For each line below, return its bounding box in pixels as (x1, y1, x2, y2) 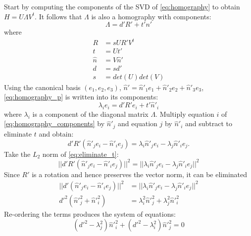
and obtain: (39, 128, 74, 139)
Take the (4, 148, 31, 159)
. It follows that (35, 11, 82, 21)
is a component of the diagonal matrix (32, 108, 149, 119)
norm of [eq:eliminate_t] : (42, 148, 119, 159)
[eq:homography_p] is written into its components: (4, 92, 158, 102)
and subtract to (185, 118, 232, 129)
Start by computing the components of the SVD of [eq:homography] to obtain (4, 1, 240, 11)
